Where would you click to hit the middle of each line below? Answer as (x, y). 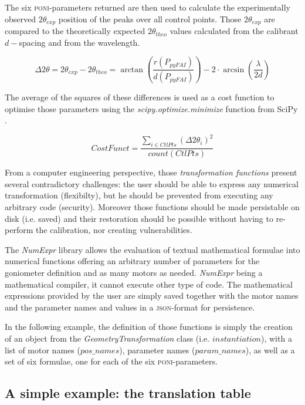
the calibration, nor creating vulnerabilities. (114, 230)
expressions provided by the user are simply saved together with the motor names (152, 296)
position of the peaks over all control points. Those (150, 18)
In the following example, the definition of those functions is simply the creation (149, 327)
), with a (277, 338)
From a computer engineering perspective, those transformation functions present (151, 172)
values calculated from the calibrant (234, 31)
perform (19, 230)
